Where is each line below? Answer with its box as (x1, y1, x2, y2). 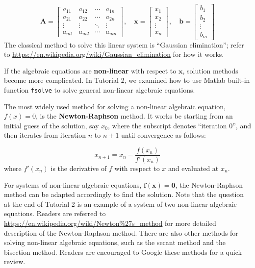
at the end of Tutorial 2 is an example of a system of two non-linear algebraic (4, 198, 237, 209)
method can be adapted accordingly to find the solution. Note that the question (4, 189, 244, 199)
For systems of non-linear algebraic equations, (4, 179, 142, 190)
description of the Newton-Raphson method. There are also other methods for (4, 227, 238, 238)
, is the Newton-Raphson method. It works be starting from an (36, 111, 233, 121)
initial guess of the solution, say (4, 120, 99, 130)
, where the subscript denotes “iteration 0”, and (107, 120, 251, 130)
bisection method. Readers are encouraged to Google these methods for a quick (4, 246, 242, 257)
